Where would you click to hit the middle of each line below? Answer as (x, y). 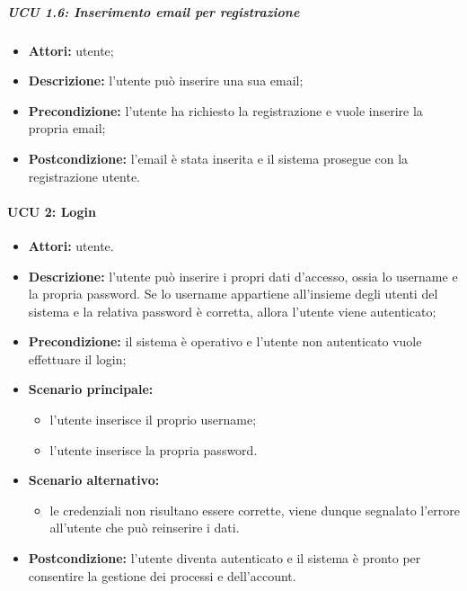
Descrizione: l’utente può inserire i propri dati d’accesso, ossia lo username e (243, 276)
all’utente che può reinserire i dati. (145, 528)
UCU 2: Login (52, 211)
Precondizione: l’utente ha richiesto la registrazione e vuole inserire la (225, 110)
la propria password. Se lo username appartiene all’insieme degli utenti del (233, 294)
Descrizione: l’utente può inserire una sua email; (166, 81)
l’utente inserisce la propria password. (154, 449)
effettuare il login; (77, 358)
